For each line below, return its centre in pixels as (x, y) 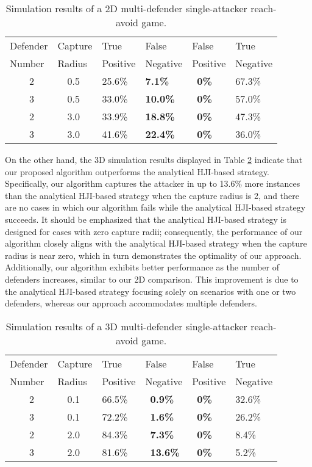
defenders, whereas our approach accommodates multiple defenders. (131, 303)
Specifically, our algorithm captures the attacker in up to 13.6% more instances (153, 183)
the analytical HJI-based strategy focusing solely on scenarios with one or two (151, 291)
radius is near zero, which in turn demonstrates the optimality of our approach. (153, 255)
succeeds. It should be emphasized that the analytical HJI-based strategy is (146, 219)
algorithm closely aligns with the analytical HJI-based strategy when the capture (156, 243)
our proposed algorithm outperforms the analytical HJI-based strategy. (137, 171)
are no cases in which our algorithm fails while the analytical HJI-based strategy (155, 207)
